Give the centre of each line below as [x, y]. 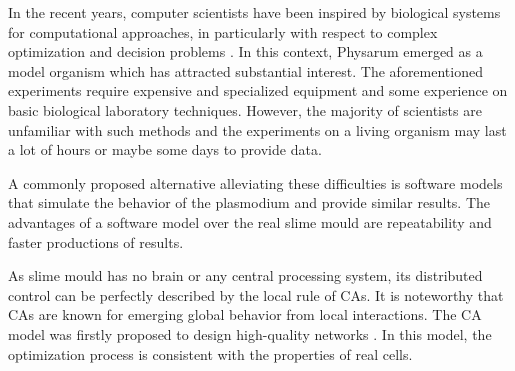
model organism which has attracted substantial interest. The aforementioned [245, 70]
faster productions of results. [96, 241]
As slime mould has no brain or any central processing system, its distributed [245, 275]
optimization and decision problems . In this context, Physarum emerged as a [245, 51]
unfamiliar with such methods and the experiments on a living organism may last [257, 129]
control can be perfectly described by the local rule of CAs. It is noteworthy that [256, 294]
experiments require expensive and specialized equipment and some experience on [258, 90]
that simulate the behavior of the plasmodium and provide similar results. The [249, 202]
